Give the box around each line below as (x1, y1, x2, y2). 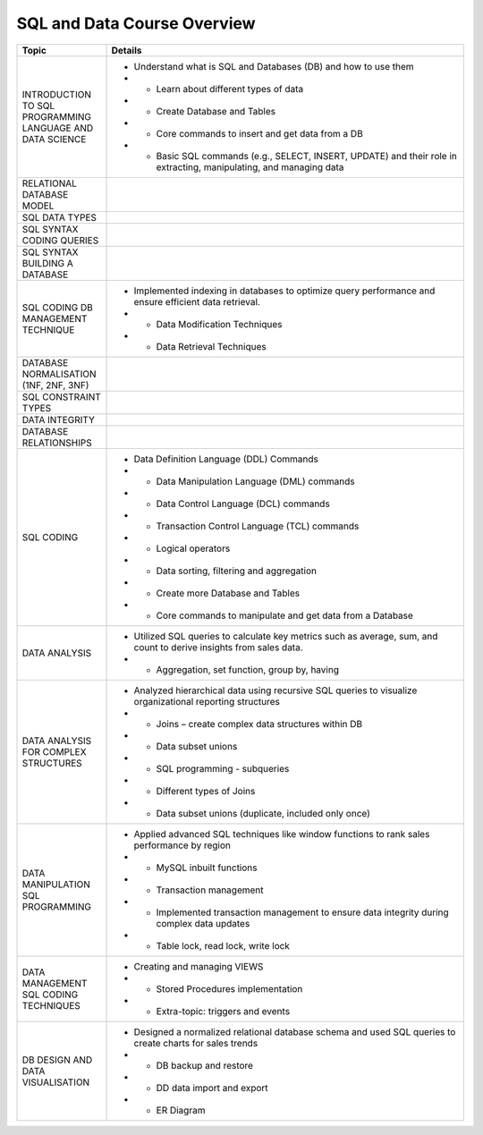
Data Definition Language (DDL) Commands (133, 453, 319, 465)
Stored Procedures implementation (156, 982, 303, 995)
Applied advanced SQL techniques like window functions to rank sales (133, 827, 430, 840)
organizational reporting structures (133, 695, 281, 707)
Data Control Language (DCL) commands (156, 497, 330, 510)
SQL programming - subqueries (156, 762, 290, 775)
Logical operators (156, 542, 231, 555)
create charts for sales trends (133, 1037, 258, 1049)
